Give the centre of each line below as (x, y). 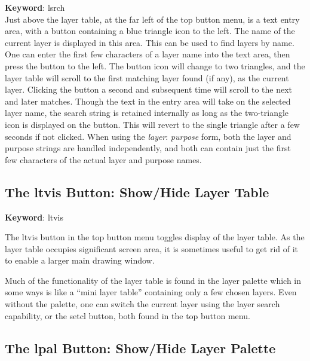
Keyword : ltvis (34, 217)
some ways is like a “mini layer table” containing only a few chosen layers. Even (151, 292)
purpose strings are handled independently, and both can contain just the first (148, 148)
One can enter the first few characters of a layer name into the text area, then (148, 54)
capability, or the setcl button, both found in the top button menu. (128, 315)
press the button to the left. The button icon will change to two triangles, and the (155, 65)
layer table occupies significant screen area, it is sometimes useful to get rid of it (152, 248)
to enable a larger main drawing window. (80, 260)
